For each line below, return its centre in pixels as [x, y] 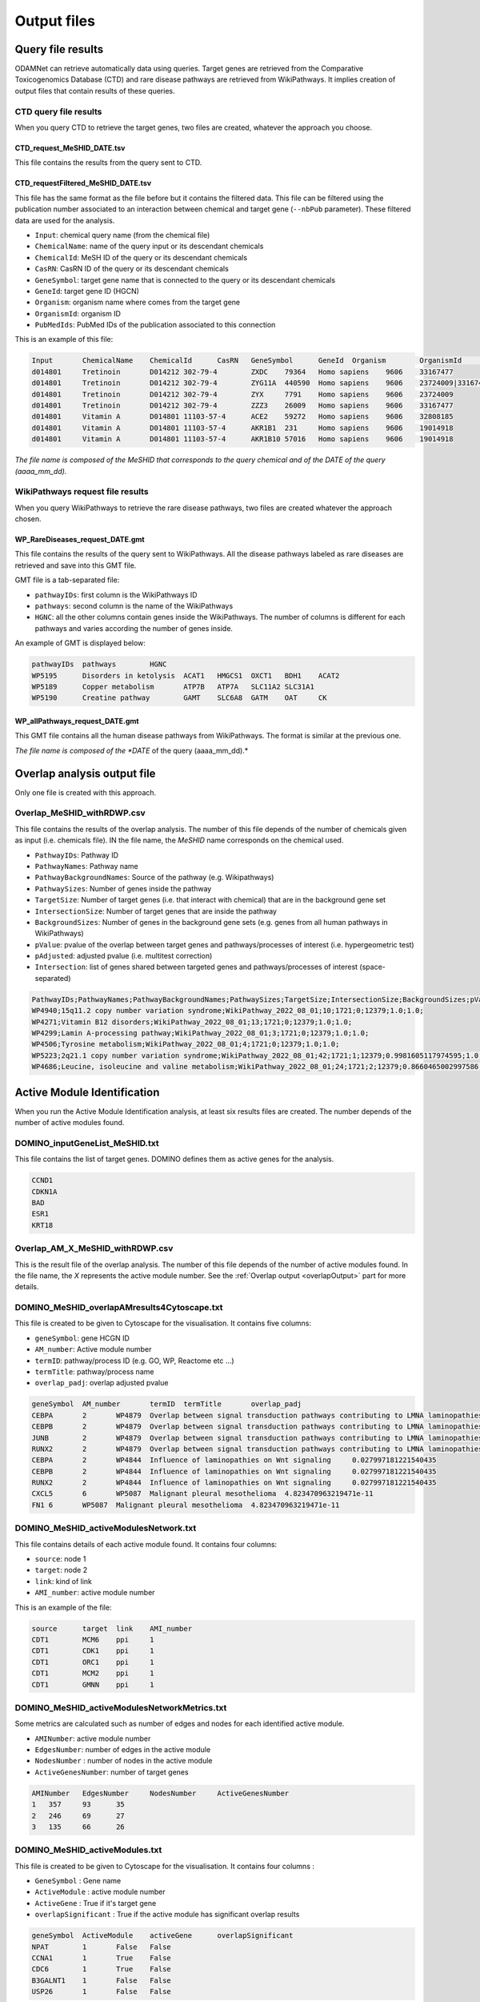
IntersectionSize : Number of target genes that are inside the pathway [156, 911]
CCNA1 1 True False [101, 1958]
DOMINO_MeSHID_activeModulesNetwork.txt [106, 1528]
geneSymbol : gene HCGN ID [82, 1338]
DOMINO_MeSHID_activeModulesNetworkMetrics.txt [121, 1707]
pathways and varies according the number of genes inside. [134, 628]
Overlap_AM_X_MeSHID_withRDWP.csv [94, 1248]
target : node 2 [61, 1570]
